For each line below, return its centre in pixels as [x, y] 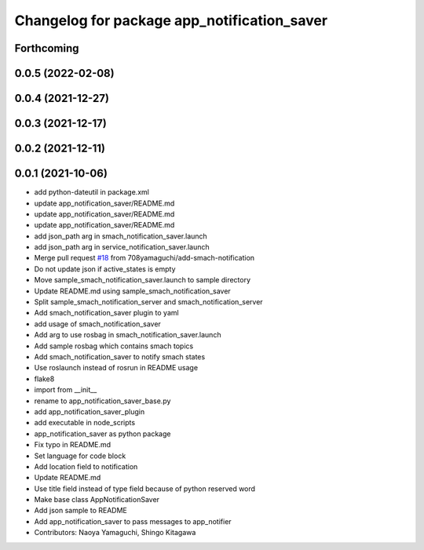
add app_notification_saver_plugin [90, 411]
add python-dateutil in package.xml [91, 192]
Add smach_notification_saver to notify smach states [120, 357]
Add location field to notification [86, 466]
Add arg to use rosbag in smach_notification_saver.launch [128, 335]
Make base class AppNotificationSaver [97, 500]
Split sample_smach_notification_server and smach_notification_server [148, 302]
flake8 [44, 379]
